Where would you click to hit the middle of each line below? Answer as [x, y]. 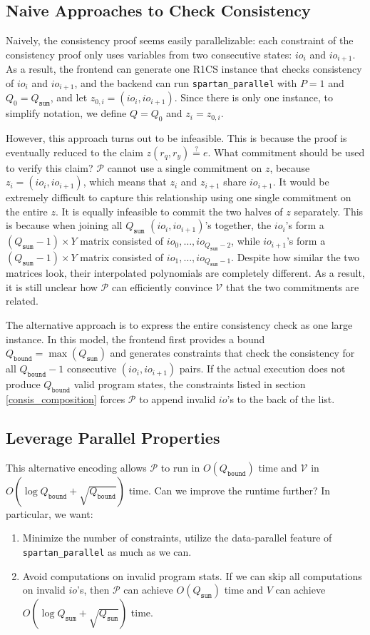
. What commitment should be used [286, 152]
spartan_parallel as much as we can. [107, 552]
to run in [180, 467]
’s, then [93, 590]
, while [246, 241]
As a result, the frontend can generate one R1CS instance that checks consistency [184, 69]
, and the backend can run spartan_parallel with [186, 82]
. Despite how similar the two [296, 256]
